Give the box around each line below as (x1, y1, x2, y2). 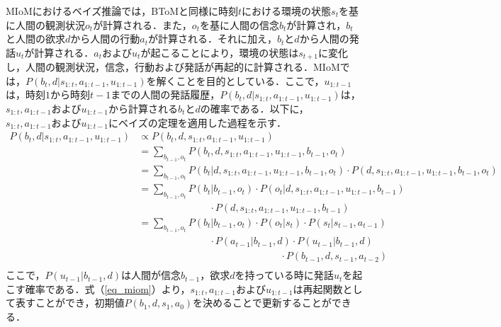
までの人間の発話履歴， (111, 87, 220, 102)
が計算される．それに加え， (148, 31, 278, 46)
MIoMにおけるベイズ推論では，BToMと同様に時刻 (6, 4, 239, 18)
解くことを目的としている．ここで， (156, 73, 325, 88)
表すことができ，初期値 (15, 295, 125, 310)
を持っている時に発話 (235, 268, 334, 282)
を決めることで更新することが (193, 295, 332, 310)
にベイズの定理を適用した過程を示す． (108, 115, 287, 130)
